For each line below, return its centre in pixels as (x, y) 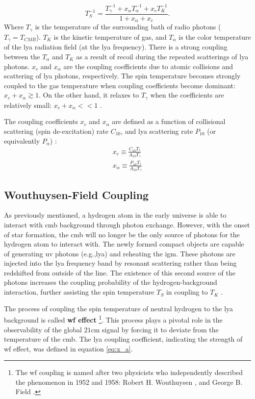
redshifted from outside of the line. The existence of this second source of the (120, 272)
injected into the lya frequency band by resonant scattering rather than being (120, 263)
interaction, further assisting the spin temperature (79, 292)
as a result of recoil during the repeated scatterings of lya (162, 56)
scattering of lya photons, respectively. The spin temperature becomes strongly (122, 76)
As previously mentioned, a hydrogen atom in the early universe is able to (115, 215)
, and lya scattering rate (157, 131)
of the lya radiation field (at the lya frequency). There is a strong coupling (116, 47)
